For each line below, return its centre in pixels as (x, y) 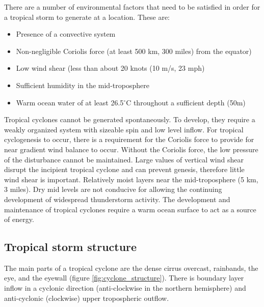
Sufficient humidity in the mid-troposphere (83, 85)
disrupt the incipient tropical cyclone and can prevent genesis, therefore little (124, 169)
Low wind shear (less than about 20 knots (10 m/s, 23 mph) (110, 68)
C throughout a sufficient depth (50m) (186, 102)
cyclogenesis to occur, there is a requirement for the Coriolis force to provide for (129, 139)
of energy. (19, 219)
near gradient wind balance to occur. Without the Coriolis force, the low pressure (131, 149)
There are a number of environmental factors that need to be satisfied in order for (132, 7)
